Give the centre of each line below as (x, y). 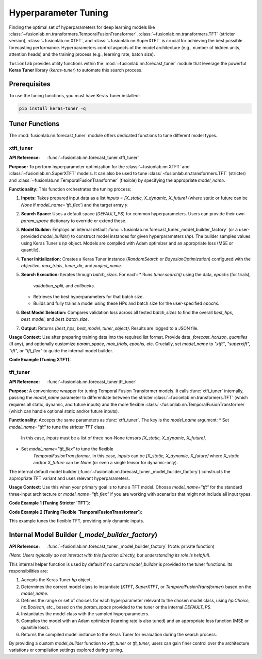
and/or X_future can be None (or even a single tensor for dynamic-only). (106, 463)
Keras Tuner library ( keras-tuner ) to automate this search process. (76, 70)
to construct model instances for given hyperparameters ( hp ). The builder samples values (161, 236)
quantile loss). (35, 627)
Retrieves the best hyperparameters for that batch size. (89, 297)
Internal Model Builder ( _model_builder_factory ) (83, 535)
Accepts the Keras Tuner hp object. (57, 580)
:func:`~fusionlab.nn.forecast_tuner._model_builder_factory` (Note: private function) (131, 546)
